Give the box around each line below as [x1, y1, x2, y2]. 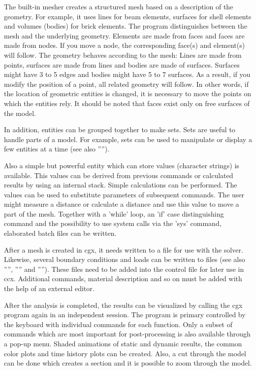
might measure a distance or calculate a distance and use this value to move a [4, 199, 239, 209]
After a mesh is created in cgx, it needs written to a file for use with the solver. [4, 244, 243, 255]
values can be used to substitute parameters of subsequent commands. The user [4, 189, 245, 199]
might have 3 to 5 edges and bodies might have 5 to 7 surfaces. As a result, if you [4, 69, 251, 79]
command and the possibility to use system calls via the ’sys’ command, [4, 218, 222, 228]
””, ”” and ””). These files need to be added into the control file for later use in [4, 263, 244, 274]
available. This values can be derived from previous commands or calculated [4, 170, 233, 180]
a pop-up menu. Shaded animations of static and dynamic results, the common [4, 338, 242, 348]
